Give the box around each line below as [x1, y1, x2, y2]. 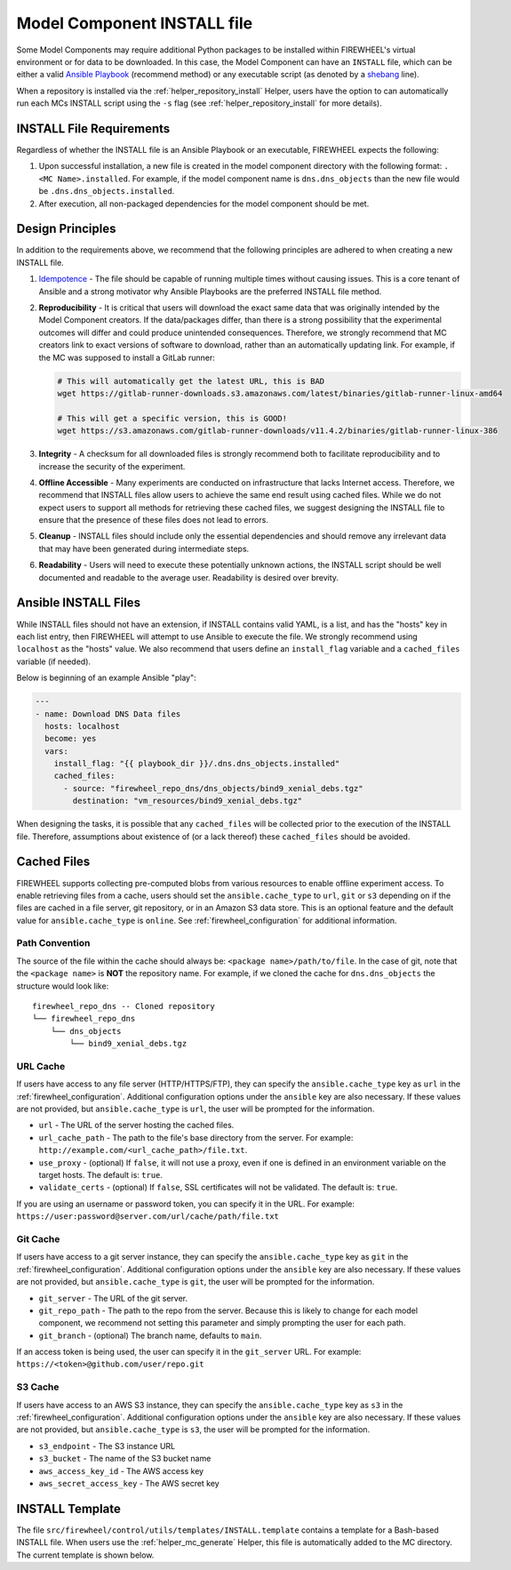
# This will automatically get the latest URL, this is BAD [57, 376, 325, 386]
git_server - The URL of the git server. [38, 1293, 188, 1303]
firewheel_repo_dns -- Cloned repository [32, 1001, 215, 1011]
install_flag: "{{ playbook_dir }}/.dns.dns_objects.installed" [53, 758, 340, 769]
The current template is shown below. [16, 1550, 155, 1560]
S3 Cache [16, 1381, 60, 1393]
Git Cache [16, 1232, 60, 1245]
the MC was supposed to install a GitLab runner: [38, 352, 215, 363]
